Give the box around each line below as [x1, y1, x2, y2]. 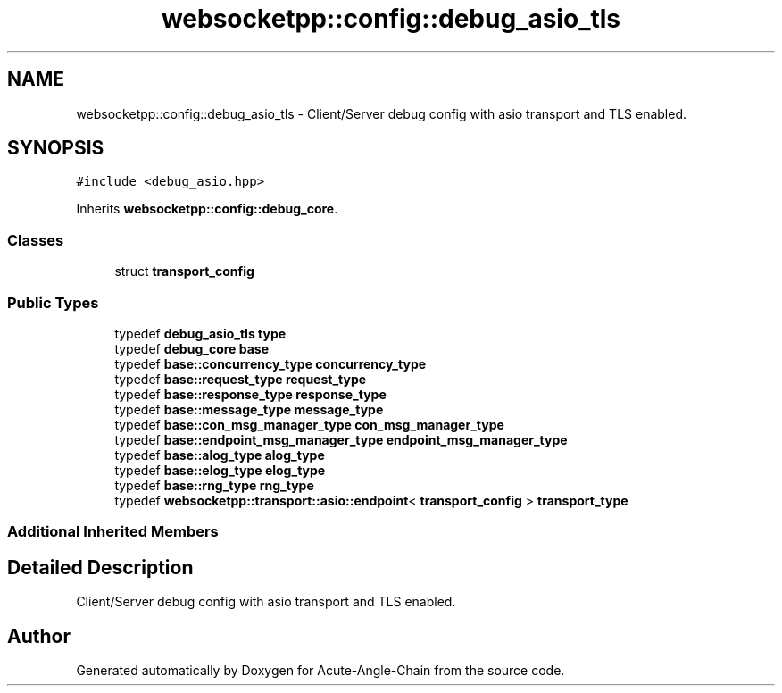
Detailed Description [7, 555, 194, 579]
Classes [7, 230, 64, 249]
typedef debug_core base [114, 340, 270, 356]
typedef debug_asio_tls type [114, 325, 287, 341]
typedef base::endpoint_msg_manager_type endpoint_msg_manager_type [114, 431, 568, 447]
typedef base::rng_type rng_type [114, 477, 314, 493]
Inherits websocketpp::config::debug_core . [76, 201, 338, 217]
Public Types [7, 293, 99, 312]
